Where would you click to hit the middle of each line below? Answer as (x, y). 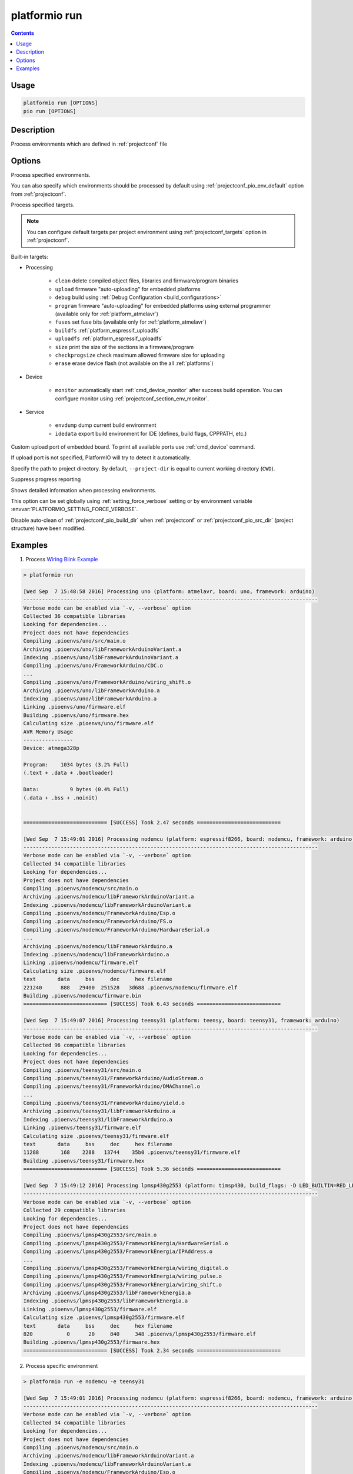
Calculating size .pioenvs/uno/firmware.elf (89, 723)
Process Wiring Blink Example (62, 560)
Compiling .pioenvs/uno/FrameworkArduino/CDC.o (93, 666)
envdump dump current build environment (106, 425)
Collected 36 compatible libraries (74, 616)
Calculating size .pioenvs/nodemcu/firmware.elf (95, 971)
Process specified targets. (43, 205)
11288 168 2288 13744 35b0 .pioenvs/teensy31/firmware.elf (132, 1152)
